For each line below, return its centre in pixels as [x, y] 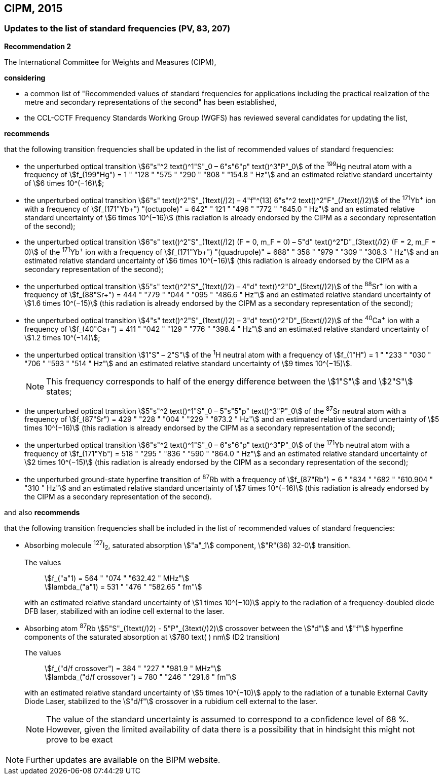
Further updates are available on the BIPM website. [123, 759]
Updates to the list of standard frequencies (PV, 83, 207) [117, 29]
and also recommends [42, 512]
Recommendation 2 [38, 46]
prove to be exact [80, 739]
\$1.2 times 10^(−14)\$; [62, 338]
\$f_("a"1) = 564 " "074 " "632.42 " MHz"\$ [117, 578]
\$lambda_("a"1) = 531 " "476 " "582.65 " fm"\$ [123, 587]
